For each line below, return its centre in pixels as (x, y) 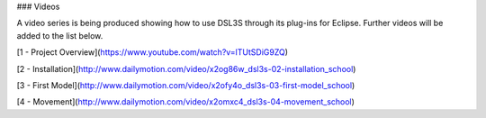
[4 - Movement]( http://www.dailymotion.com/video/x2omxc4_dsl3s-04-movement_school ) (186, 102)
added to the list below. (60, 35)
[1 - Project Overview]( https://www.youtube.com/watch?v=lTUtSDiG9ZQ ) (152, 52)
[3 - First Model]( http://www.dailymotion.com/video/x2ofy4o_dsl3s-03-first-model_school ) (186, 85)
